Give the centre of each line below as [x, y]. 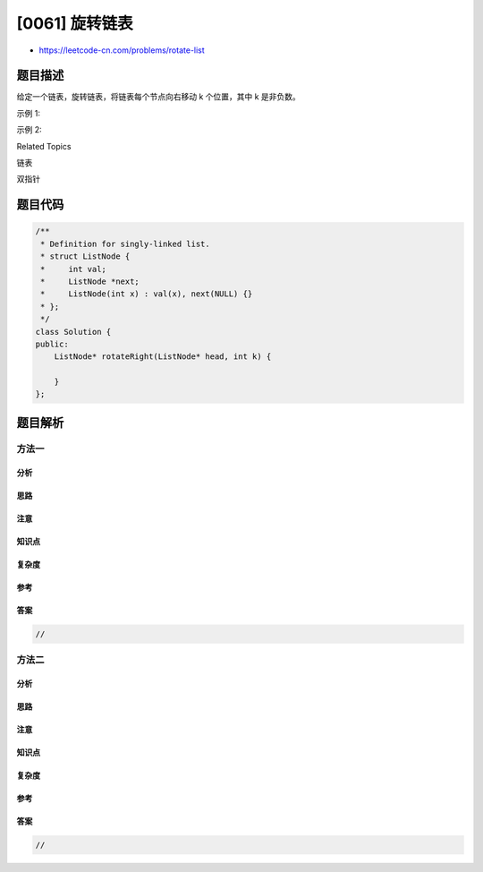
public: [52, 344]
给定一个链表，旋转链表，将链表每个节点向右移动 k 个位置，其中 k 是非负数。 [159, 97]
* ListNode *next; [90, 281]
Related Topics [44, 146]
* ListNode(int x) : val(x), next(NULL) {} [147, 294]
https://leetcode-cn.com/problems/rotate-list [122, 50]
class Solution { [73, 332]
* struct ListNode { [85, 256]
